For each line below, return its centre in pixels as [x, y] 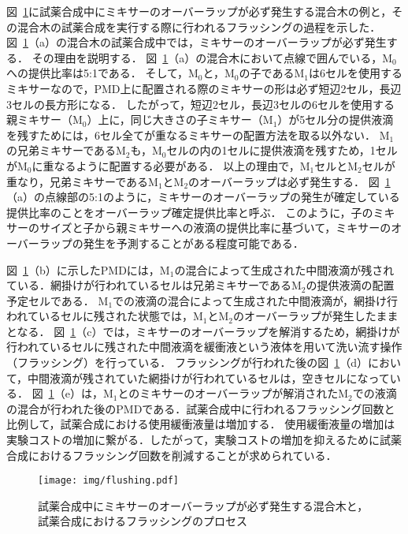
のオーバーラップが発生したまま [315, 316]
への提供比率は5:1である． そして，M [102, 73]
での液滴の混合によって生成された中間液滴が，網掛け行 [256, 300]
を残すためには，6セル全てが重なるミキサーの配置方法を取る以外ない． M [198, 134]
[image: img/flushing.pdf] [108, 481]
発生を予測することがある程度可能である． [193, 243]
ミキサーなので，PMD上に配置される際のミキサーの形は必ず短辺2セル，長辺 [204, 88]
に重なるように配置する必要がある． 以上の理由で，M [171, 165]
